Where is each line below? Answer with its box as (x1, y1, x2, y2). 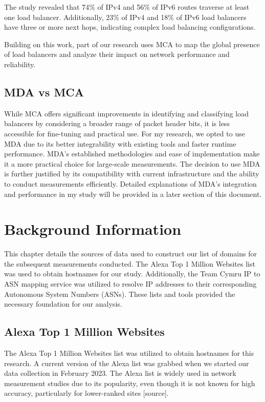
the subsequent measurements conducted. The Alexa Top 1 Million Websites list (4, 258, 255, 269)
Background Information (4, 218, 182, 239)
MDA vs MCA (4, 84, 84, 99)
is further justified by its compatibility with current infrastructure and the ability (4, 168, 259, 179)
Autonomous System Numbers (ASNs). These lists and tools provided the (4, 288, 235, 299)
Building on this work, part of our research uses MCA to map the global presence (4, 38, 260, 49)
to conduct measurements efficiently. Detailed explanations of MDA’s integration (4, 178, 257, 189)
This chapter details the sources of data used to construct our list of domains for (4, 248, 257, 259)
